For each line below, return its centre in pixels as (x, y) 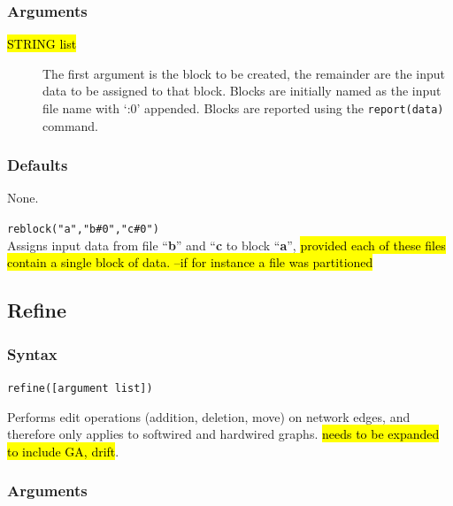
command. (70, 125)
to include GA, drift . (63, 451)
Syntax (32, 353)
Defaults (38, 165)
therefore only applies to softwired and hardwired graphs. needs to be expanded (223, 434)
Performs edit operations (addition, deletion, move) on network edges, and (209, 416)
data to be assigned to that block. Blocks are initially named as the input (242, 91)
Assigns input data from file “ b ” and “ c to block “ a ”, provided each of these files (226, 245)
